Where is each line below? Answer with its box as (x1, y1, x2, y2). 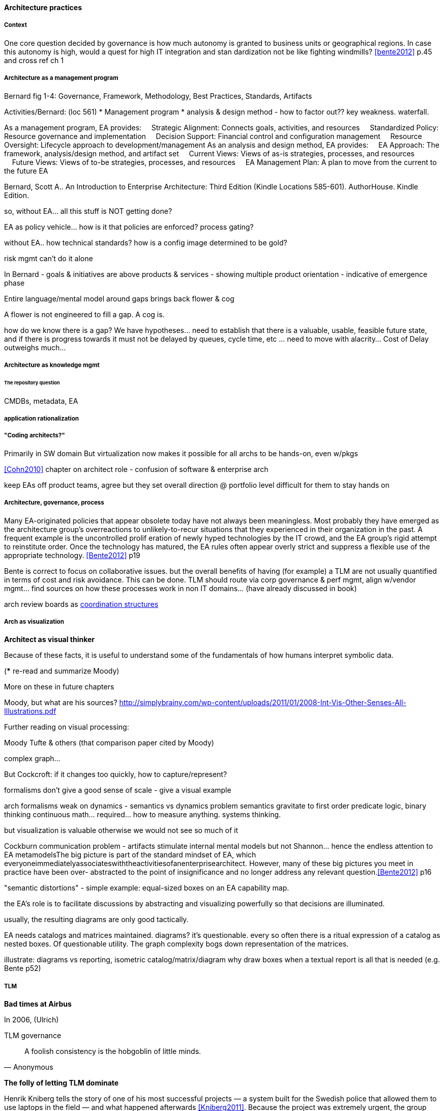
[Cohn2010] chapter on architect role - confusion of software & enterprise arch (4, 464, 269, 474)
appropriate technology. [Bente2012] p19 (4, 550, 140, 560)
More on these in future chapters (4, 682, 114, 691)
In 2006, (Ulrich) (4, 1015, 59, 1024)
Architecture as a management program (4, 74, 119, 82)
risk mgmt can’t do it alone (4, 254, 93, 263)
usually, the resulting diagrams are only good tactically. (4, 915, 189, 924)
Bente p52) (4, 964, 41, 973)
